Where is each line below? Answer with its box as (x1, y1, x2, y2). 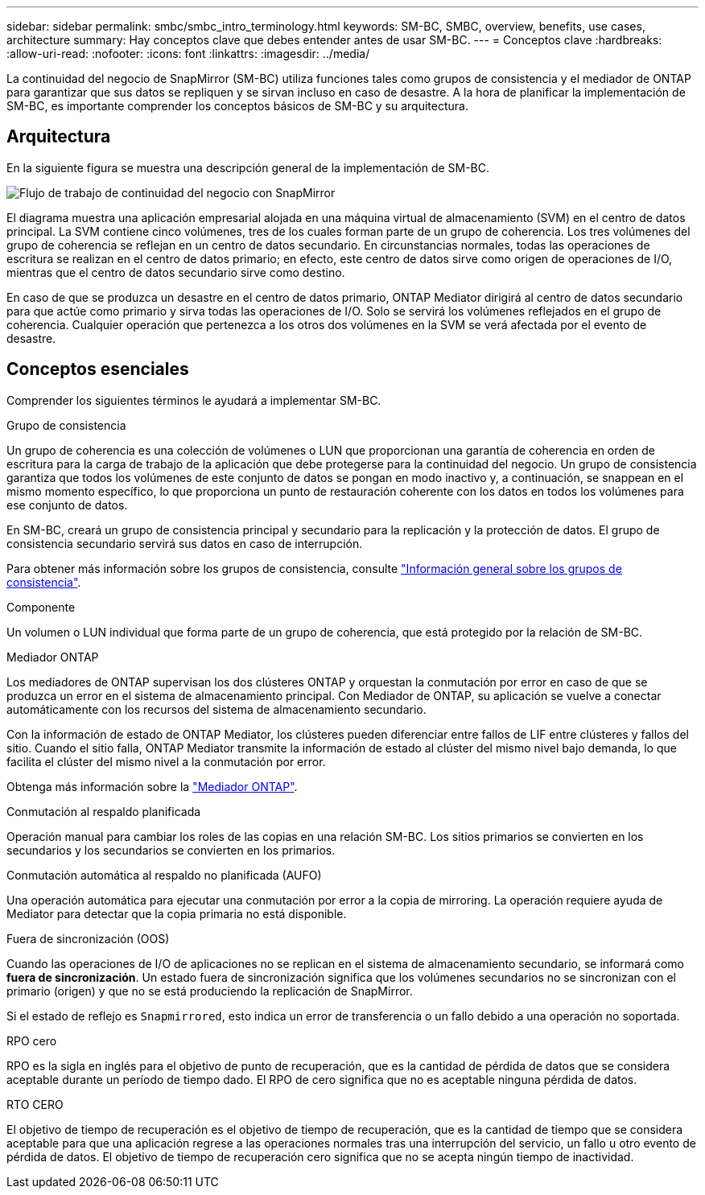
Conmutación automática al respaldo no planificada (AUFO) (6, 867, 322, 882)
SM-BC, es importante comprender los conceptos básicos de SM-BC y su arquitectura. (6, 99, 468, 113)
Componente (6, 600, 76, 614)
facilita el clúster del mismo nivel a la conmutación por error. (6, 754, 326, 769)
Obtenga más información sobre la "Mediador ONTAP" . (6, 779, 298, 793)
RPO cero (6, 1033, 57, 1048)
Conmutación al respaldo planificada (6, 804, 201, 818)
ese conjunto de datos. (6, 497, 128, 512)
